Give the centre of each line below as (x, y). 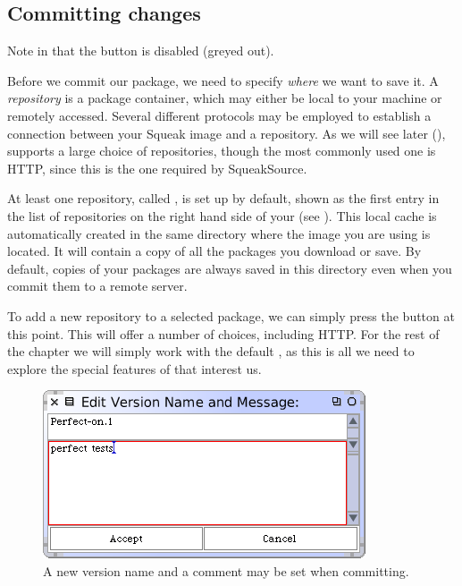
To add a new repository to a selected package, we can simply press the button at (231, 315)
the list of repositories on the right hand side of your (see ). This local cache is (222, 215)
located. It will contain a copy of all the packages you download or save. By (214, 251)
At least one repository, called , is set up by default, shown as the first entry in (223, 198)
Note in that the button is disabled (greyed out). (141, 51)
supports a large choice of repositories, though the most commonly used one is (222, 151)
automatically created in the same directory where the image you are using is (219, 233)
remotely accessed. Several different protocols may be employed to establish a (219, 115)
